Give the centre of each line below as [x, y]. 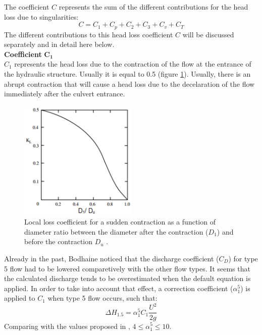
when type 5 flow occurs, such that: [102, 298]
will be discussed [208, 34]
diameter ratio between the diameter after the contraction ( [116, 231]
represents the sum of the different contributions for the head [153, 7]
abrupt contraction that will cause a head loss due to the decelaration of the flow [129, 83]
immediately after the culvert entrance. [65, 94]
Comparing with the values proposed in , [67, 326]
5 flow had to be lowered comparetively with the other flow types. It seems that [127, 268]
